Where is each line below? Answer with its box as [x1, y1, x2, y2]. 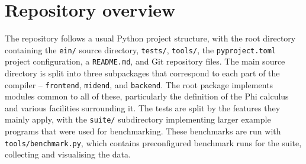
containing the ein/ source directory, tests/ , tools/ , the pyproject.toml [5, 43, 276, 56]
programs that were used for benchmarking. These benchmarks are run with [5, 125, 281, 137]
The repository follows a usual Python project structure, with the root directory [5, 32, 296, 44]
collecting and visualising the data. [5, 148, 131, 160]
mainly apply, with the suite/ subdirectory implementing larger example [5, 113, 271, 126]
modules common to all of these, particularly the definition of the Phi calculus [5, 90, 289, 102]
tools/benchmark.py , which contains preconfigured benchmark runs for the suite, [5, 136, 302, 149]
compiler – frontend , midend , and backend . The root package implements [5, 78, 273, 91]
